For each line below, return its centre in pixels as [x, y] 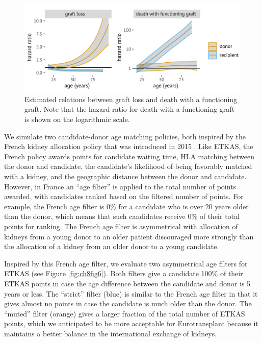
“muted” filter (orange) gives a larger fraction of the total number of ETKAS [125, 313]
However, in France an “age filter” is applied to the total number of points [120, 186]
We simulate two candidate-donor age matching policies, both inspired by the [125, 136]
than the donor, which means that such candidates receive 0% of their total [122, 216]
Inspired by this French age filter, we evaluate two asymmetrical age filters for [126, 263]
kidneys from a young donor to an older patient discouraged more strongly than [129, 236]
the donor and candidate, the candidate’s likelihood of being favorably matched [128, 166]
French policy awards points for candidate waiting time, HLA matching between [129, 156]
